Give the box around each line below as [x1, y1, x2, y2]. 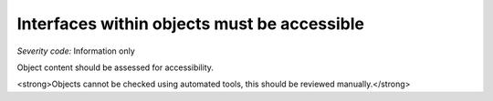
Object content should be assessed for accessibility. [16, 62, 215, 73]
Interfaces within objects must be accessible [16, 14, 365, 34]
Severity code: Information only [16, 45, 136, 56]
